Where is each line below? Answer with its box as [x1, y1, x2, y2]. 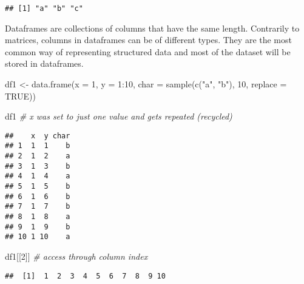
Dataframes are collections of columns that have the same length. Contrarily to [5, 21, 300, 34]
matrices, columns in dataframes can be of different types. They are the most [5, 33, 292, 46]
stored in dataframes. [5, 57, 84, 70]
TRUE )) [5, 89, 36, 102]
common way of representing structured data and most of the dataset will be [5, 45, 291, 58]
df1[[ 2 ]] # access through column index [5, 250, 148, 263]
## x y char [5, 131, 70, 140]
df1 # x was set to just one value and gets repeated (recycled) [5, 110, 232, 123]
